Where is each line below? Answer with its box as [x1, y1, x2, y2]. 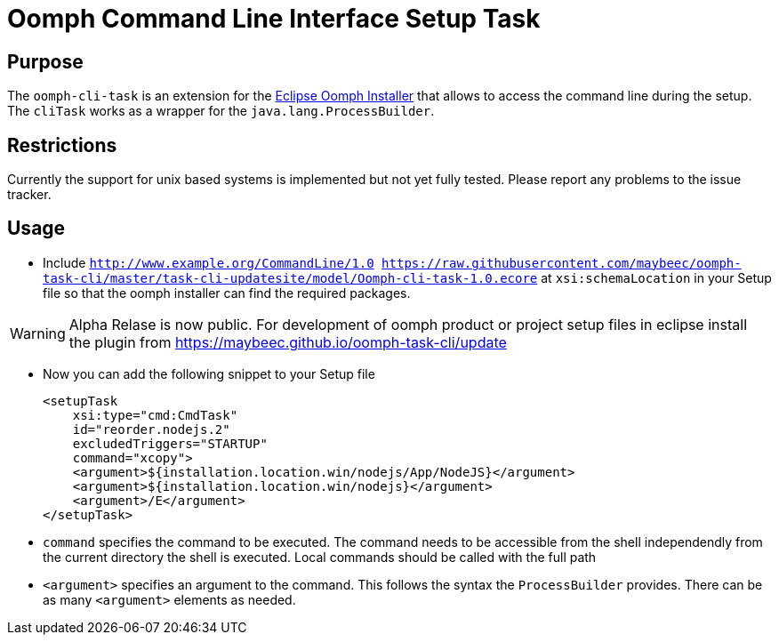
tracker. [7, 187, 52, 203]
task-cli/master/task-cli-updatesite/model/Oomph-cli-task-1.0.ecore [43, 270, 538, 285]
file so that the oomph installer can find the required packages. [43, 285, 411, 301]
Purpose [7, 50, 84, 73]
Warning [10, 324, 66, 342]
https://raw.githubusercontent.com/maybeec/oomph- [381, 255, 742, 270]
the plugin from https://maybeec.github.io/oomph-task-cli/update [68, 333, 507, 351]
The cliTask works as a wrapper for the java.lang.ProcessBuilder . [7, 103, 435, 119]
